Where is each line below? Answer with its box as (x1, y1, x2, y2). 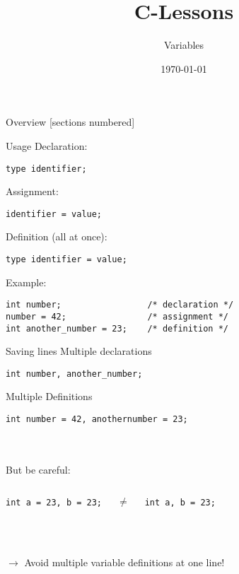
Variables (163, 37, 204, 52)
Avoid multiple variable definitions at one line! (24, 555, 225, 570)
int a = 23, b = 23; (6, 497, 103, 508)
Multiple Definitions (6, 389, 93, 404)
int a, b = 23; (144, 497, 216, 508)
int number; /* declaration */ (6, 300, 234, 310)
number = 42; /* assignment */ (6, 311, 228, 322)
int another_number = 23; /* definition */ (6, 323, 228, 334)
